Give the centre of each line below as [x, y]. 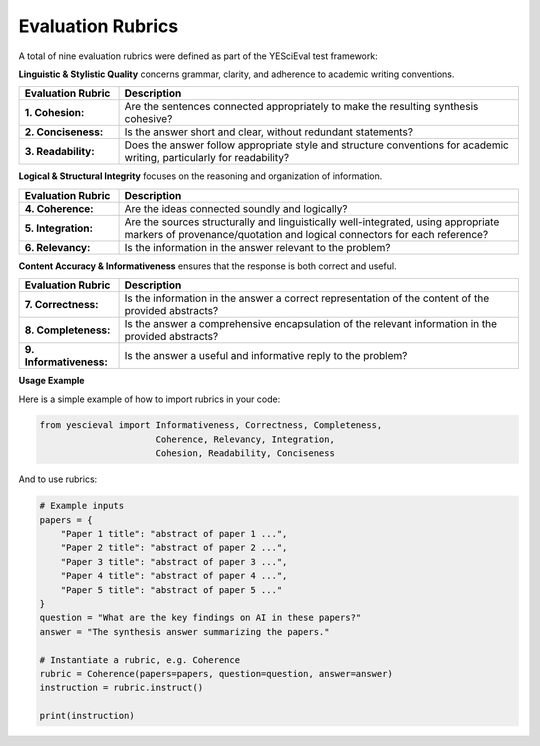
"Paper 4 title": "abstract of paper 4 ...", [174, 576]
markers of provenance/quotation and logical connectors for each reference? [306, 234]
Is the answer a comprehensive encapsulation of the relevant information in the [311, 324]
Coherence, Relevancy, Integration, [245, 439]
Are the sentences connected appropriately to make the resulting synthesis [301, 107]
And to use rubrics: [58, 479]
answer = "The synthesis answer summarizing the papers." [184, 631]
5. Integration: [59, 228]
